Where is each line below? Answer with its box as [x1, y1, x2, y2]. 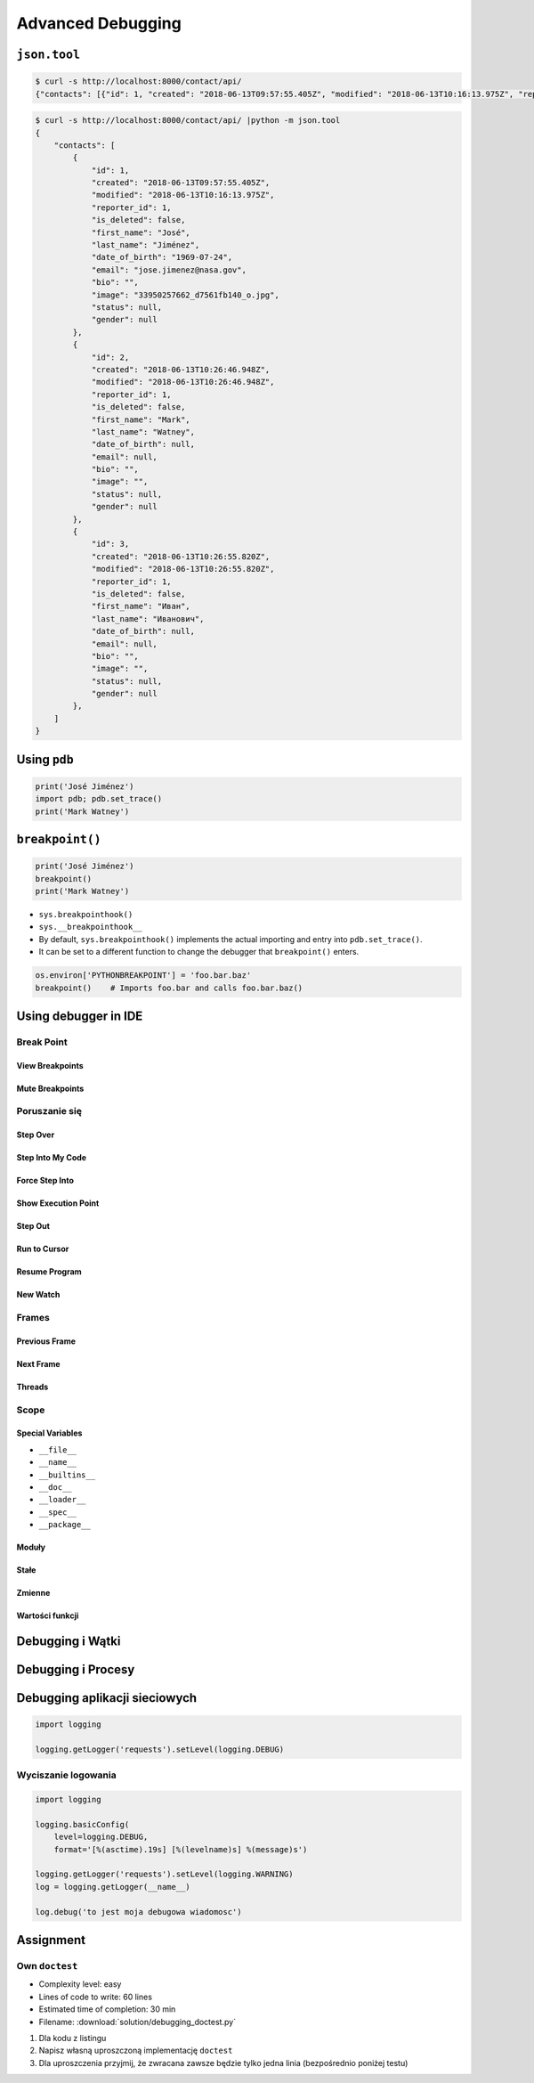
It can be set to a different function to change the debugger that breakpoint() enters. [38, 947, 360, 957]
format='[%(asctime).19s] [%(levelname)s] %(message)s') [53, 1844, 308, 1854]
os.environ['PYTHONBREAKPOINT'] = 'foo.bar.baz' [35, 971, 252, 980]
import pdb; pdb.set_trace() [35, 793, 163, 804]
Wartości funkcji [16, 1610, 79, 1621]
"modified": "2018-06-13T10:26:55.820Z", [91, 564, 275, 574]
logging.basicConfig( [35, 1819, 130, 1829]
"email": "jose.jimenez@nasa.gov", [91, 264, 247, 275]
